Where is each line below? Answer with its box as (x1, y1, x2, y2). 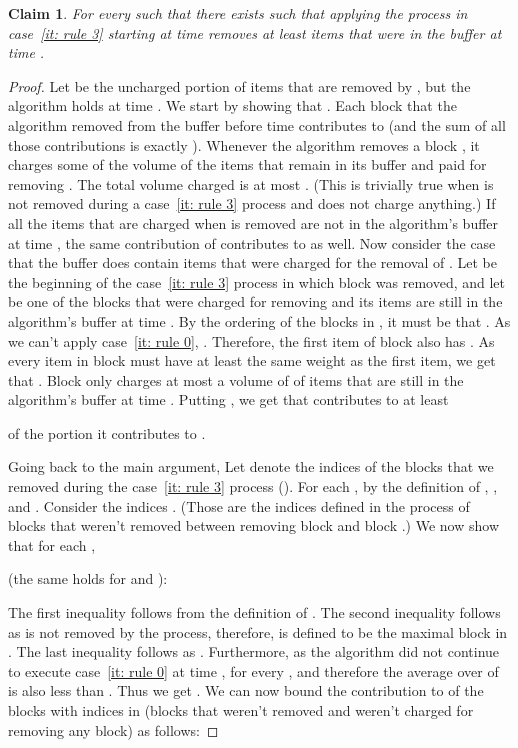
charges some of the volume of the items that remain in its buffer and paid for (8, 154, 487, 175)
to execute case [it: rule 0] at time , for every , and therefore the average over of (8, 660, 499, 681)
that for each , (8, 534, 96, 555)
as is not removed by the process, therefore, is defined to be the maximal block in (8, 621, 508, 642)
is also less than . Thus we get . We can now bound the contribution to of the (8, 680, 484, 701)
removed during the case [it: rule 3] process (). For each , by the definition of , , (8, 476, 498, 497)
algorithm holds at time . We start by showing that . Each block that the (8, 95, 457, 116)
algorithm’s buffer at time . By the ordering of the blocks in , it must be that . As (8, 310, 511, 331)
